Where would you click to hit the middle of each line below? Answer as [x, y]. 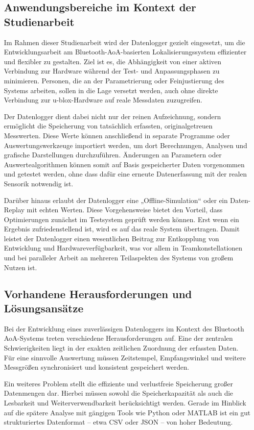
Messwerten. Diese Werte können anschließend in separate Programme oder [117, 135]
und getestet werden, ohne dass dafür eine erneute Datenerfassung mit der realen [126, 174]
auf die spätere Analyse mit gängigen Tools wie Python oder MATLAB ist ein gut [127, 412]
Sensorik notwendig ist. [39, 183]
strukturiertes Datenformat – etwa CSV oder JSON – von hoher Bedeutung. [118, 422]
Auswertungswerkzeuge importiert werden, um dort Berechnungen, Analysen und [126, 145]
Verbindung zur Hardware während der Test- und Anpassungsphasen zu [112, 71]
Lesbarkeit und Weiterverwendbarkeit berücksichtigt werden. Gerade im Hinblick [125, 403]
